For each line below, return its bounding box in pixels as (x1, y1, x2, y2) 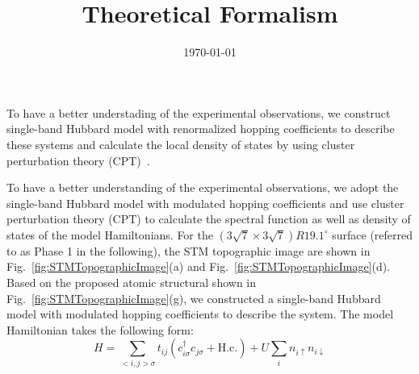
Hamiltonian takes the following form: (6, 321, 194, 338)
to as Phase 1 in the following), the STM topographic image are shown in (6, 242, 371, 259)
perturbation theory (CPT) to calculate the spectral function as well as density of (6, 210, 411, 227)
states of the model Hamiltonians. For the (6, 226, 213, 243)
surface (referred (332, 226, 413, 243)
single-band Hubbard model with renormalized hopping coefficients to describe (6, 120, 395, 137)
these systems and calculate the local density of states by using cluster (6, 135, 355, 152)
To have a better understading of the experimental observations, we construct (6, 104, 391, 121)
